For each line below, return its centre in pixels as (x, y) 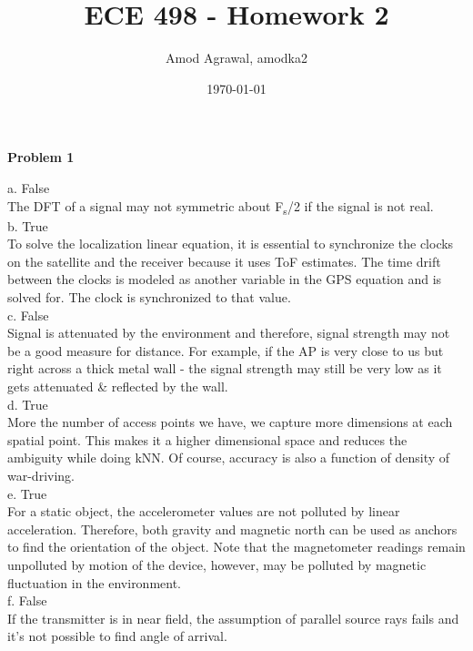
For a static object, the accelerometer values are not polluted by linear (204, 511)
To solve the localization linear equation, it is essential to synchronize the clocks (231, 244)
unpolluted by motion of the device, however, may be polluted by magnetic (217, 564)
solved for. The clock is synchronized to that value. (149, 297)
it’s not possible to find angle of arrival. (117, 636)
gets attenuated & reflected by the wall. (118, 386)
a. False (29, 187)
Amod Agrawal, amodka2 (236, 58)
